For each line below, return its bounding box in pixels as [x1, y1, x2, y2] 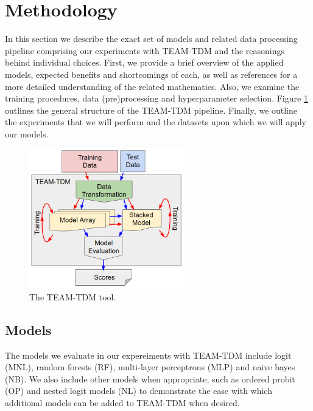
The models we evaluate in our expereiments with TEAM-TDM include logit [5, 348, 292, 361]
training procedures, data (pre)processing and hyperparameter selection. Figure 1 [5, 92, 308, 105]
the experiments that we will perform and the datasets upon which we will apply [5, 116, 307, 128]
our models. [5, 127, 49, 140]
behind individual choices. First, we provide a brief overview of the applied [5, 56, 284, 69]
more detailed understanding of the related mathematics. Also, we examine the [5, 80, 300, 92]
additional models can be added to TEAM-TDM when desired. [5, 396, 240, 409]
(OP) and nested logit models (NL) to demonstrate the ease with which [5, 384, 272, 397]
